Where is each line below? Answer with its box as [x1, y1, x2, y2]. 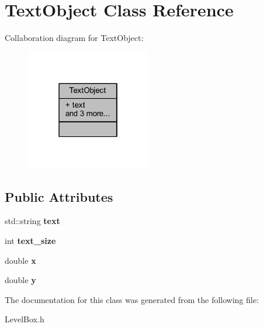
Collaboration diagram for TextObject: [5, 32, 144, 44]
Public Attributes [5, 187, 113, 205]
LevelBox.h [5, 313, 44, 325]
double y [5, 274, 36, 286]
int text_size [5, 235, 56, 247]
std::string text [5, 215, 60, 227]
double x [5, 254, 36, 266]
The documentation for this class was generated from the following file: [5, 293, 259, 305]
